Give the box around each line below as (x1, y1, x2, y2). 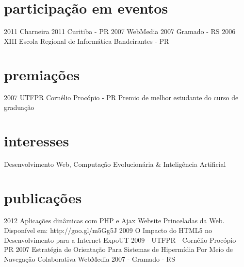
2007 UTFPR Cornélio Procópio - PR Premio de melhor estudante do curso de (4, 92, 239, 103)
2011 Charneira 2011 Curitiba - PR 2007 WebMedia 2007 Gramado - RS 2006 (4, 26, 236, 36)
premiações (4, 64, 80, 84)
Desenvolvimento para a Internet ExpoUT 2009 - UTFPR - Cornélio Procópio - (4, 234, 241, 245)
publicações (4, 187, 82, 207)
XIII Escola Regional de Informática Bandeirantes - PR (4, 36, 169, 46)
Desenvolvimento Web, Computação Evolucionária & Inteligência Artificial (4, 159, 226, 169)
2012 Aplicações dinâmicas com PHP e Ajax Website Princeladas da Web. (4, 215, 225, 226)
